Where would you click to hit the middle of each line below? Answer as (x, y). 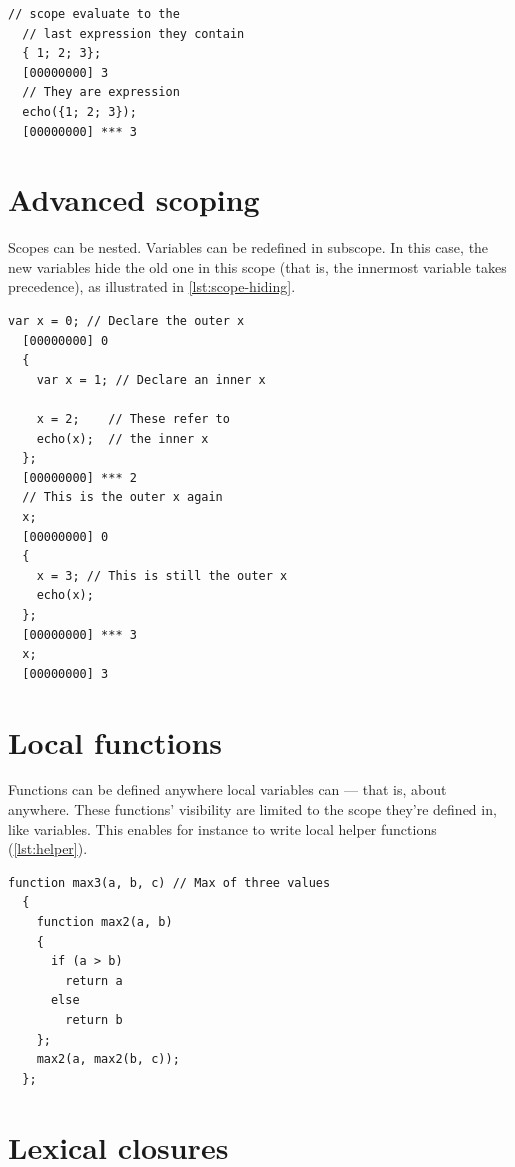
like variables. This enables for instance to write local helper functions (222, 828)
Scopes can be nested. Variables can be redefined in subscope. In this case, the (248, 247)
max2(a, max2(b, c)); (108, 1059)
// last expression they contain (133, 33)
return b (94, 1020)
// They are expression (101, 92)
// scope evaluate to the (94, 14)
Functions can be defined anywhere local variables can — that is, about (227, 789)
